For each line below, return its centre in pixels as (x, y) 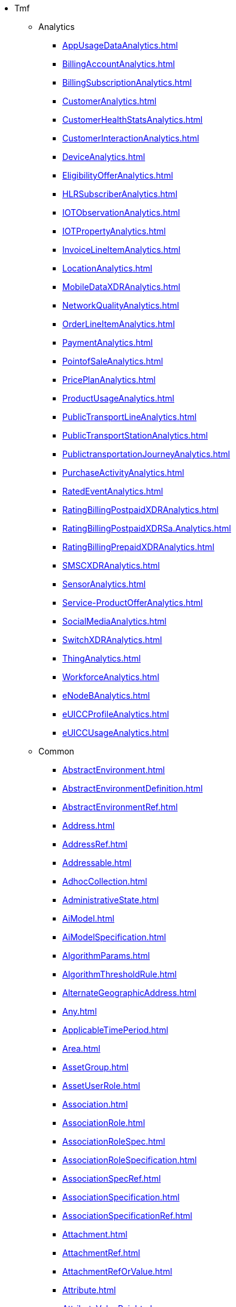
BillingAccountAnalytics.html (119, 64)
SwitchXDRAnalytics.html (112, 640)
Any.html (80, 1011)
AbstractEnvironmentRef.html (120, 807)
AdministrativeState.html (111, 900)
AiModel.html (88, 918)
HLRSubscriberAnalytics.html (120, 194)
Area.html (81, 1048)
